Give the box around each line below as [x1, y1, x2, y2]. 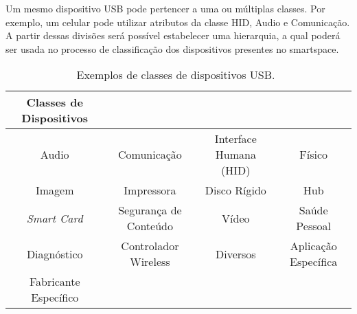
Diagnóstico [26, 245, 83, 262]
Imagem [35, 182, 74, 199]
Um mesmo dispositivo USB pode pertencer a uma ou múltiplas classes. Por [5, 1, 325, 15]
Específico [31, 289, 79, 306]
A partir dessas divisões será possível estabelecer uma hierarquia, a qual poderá [5, 28, 341, 43]
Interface [214, 131, 257, 147]
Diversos [216, 245, 256, 262]
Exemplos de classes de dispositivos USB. [76, 67, 275, 83]
